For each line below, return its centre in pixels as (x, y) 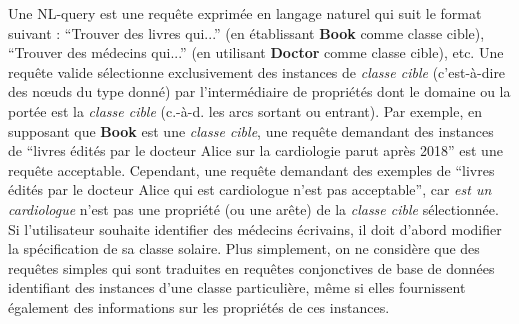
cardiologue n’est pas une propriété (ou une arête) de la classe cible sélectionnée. (253, 208)
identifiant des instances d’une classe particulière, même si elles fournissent (237, 287)
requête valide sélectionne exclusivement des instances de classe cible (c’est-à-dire (257, 71)
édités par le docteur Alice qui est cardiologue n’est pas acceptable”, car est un (250, 189)
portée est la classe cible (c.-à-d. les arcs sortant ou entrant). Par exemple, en (245, 110)
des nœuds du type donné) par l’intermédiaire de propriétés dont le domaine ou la (259, 91)
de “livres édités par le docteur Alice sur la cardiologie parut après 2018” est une (255, 150)
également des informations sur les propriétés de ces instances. (199, 306)
